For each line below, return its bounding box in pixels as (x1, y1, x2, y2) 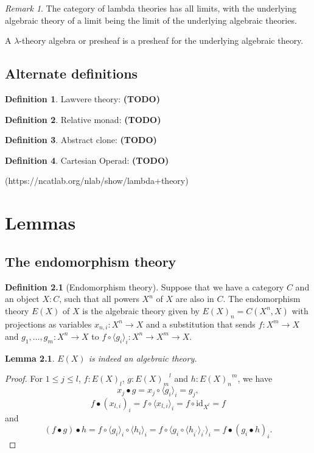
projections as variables (5, 317, 92, 330)
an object (5, 292, 40, 305)
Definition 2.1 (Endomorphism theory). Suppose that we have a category (5, 280, 284, 293)
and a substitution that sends (145, 317, 256, 330)
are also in (175, 292, 214, 305)
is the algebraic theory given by (82, 304, 200, 317)
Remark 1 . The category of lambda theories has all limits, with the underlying (5, 2, 297, 14)
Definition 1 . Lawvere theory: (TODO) (5, 92, 160, 105)
